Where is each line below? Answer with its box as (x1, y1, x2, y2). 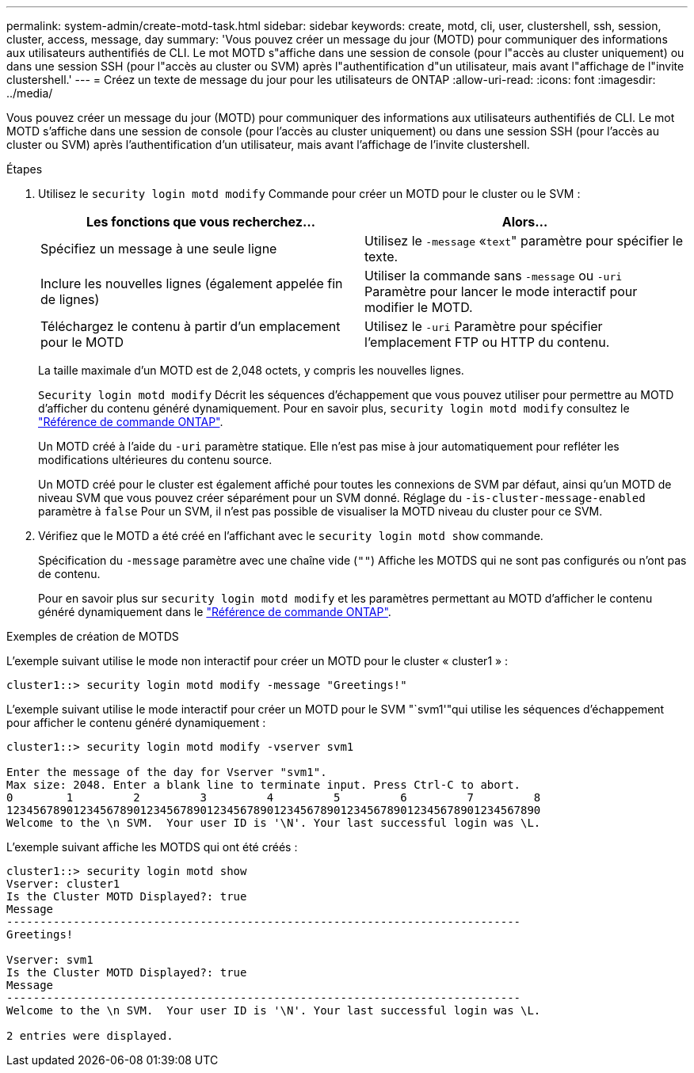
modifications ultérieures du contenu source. (38, 453, 273, 466)
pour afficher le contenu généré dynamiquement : (6, 716, 266, 729)
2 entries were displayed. (6, 1029, 173, 1042)
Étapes (6, 162, 43, 176)
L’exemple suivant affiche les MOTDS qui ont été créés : (6, 840, 298, 854)
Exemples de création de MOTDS (6, 630, 179, 643)
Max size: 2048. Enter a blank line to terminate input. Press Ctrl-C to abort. (6, 778, 521, 791)
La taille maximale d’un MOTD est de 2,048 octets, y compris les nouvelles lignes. (38, 363, 464, 377)
